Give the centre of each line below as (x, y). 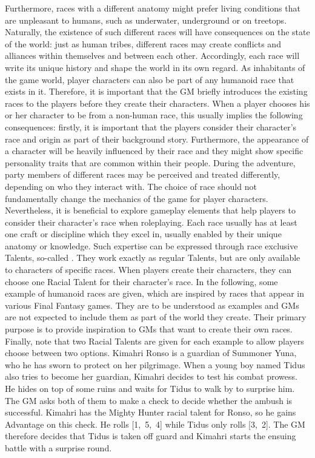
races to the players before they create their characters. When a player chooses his (157, 103)
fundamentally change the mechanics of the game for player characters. (137, 198)
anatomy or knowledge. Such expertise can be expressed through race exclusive (151, 245)
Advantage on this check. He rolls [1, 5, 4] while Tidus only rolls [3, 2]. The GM (155, 424)
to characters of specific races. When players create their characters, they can (148, 270)
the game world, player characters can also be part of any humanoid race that (150, 79)
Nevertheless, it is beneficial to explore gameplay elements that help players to (150, 210)
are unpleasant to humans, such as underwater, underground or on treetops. (146, 20)
